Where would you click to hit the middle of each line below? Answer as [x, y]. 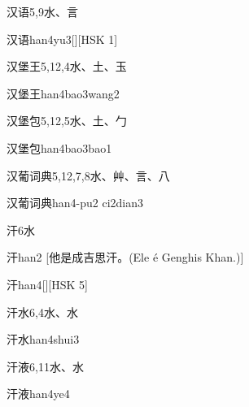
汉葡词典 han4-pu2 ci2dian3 [75, 203]
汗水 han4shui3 [43, 339]
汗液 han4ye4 [38, 394]
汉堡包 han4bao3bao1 [59, 147]
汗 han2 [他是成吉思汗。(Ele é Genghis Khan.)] [125, 257]
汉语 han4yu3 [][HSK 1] [62, 39]
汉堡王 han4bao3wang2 [63, 93]
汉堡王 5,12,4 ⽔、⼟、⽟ [67, 66]
